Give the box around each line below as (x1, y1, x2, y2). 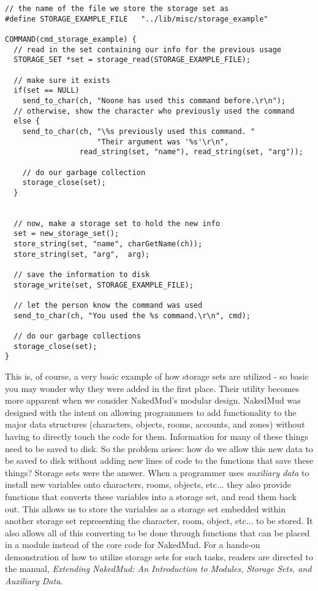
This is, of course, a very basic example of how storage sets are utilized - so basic (5, 369, 309, 382)
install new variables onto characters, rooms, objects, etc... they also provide (5, 478, 291, 491)
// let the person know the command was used (13, 301, 203, 310)
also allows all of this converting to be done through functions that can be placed (5, 526, 310, 539)
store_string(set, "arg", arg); (13, 249, 150, 259)
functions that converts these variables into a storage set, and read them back (5, 490, 297, 503)
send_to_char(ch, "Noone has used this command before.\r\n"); (22, 96, 286, 105)
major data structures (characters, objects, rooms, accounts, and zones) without (5, 418, 305, 431)
